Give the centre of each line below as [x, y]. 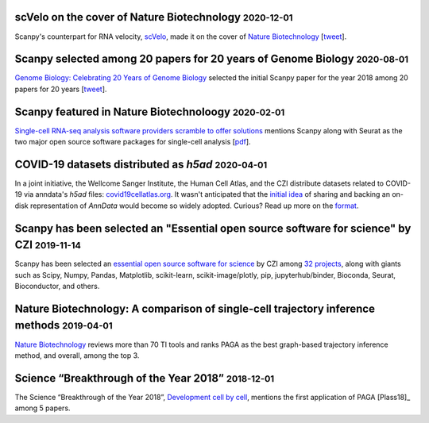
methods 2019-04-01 [64, 325]
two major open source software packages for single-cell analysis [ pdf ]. [133, 142]
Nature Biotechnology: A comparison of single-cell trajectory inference [195, 308]
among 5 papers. [43, 408]
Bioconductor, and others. [57, 286]
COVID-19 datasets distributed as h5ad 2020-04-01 [141, 164]
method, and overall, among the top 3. [77, 355]
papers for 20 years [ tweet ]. [61, 89]
